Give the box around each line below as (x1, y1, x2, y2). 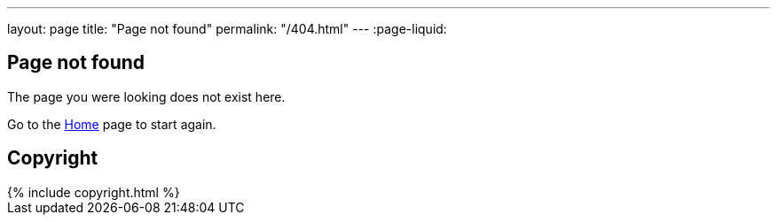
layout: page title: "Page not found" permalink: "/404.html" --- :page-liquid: (7, 21, 447, 36)
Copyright (7, 147, 98, 170)
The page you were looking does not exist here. (7, 88, 286, 104)
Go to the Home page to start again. (7, 116, 216, 132)
